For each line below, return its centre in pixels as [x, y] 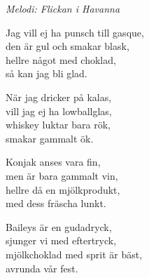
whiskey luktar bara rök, [58, 125]
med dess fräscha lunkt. [56, 203]
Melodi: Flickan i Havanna [63, 8]
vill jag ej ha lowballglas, [59, 111]
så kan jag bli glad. [47, 73]
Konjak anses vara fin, [53, 162]
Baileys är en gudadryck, [59, 226]
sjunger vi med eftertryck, [61, 240]
